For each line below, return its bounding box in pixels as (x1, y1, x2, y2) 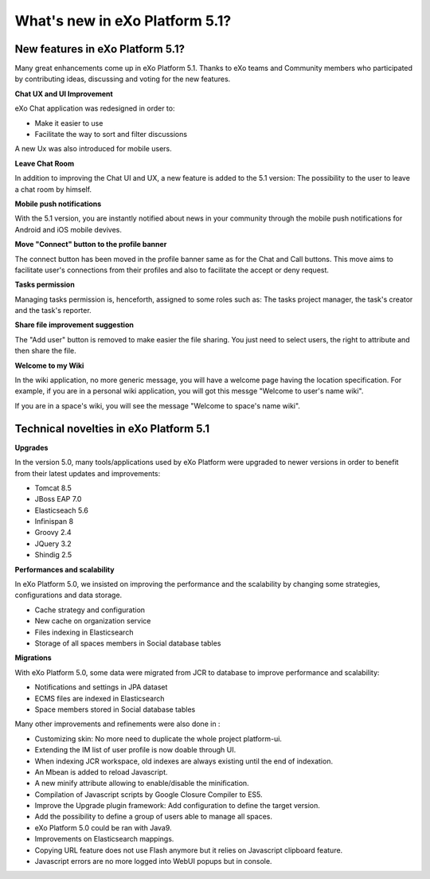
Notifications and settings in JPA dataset (34, 682, 168, 692)
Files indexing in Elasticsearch (34, 627, 134, 637)
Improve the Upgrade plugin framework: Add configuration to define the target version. (34, 801, 320, 811)
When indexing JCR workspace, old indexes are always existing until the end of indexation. (34, 756, 334, 766)
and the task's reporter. (14, 306, 92, 315)
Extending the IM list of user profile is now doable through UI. (34, 745, 236, 755)
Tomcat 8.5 (34, 482, 72, 493)
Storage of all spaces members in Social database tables (34, 638, 221, 648)
